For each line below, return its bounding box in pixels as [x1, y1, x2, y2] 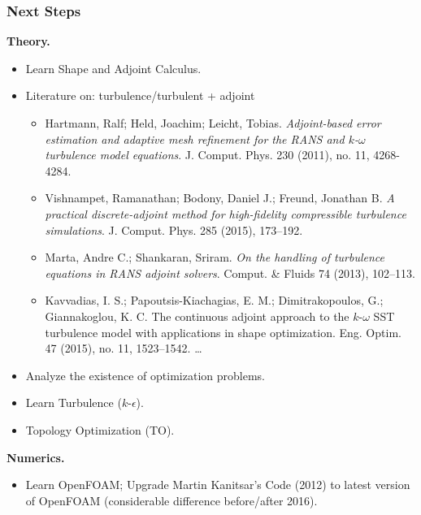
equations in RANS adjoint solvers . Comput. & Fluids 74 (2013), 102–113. [45, 264, 415, 281]
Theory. [7, 32, 50, 50]
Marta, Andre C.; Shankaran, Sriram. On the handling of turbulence [45, 249, 385, 266]
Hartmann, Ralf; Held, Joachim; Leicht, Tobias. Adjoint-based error [45, 115, 381, 131]
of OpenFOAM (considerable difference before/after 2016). [25, 491, 318, 509]
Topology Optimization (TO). [25, 421, 175, 438]
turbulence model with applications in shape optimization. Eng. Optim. [45, 323, 401, 340]
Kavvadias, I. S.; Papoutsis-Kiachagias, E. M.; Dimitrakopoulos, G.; [45, 292, 384, 309]
